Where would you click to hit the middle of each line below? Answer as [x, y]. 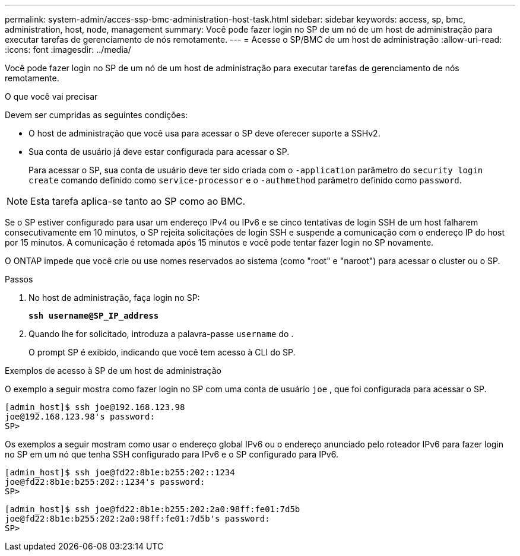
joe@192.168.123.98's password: [80, 417]
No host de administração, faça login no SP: [114, 298]
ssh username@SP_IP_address [94, 316]
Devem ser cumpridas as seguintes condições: [96, 115]
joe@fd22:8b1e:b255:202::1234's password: [105, 482]
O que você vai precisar [51, 96]
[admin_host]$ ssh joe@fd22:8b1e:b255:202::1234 [120, 472]
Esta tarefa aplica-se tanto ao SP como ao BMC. [138, 201]
